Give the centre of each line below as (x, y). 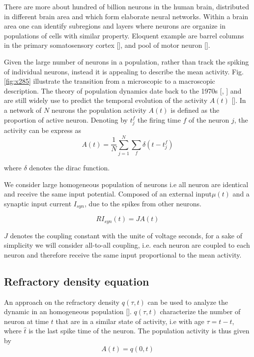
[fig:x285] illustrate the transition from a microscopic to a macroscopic (110, 81)
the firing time (159, 119)
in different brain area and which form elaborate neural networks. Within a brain (126, 16)
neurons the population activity (99, 110)
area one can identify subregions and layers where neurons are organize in (115, 26)
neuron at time (27, 321)
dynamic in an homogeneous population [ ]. (68, 311)
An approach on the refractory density (62, 302)
